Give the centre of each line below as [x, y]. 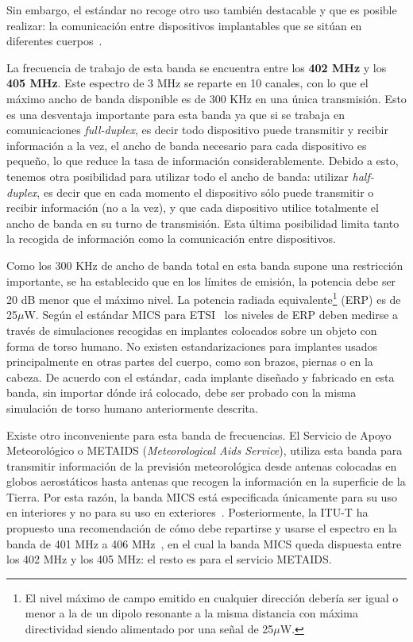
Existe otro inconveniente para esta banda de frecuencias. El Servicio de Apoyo [199, 434]
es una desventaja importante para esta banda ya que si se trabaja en [176, 114]
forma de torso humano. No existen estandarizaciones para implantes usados [192, 346]
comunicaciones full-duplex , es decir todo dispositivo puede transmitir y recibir [197, 130]
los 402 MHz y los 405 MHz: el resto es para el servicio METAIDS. [169, 559]
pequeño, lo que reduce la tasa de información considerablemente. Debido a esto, [203, 161]
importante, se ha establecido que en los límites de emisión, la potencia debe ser [201, 281]
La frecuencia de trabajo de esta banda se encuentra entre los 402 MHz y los [197, 67]
